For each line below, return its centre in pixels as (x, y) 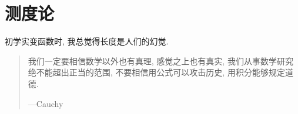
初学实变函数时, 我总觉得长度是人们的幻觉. (87, 41)
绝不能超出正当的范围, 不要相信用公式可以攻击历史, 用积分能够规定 (156, 72)
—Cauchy (46, 103)
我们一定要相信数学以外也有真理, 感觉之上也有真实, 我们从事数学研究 (160, 61)
